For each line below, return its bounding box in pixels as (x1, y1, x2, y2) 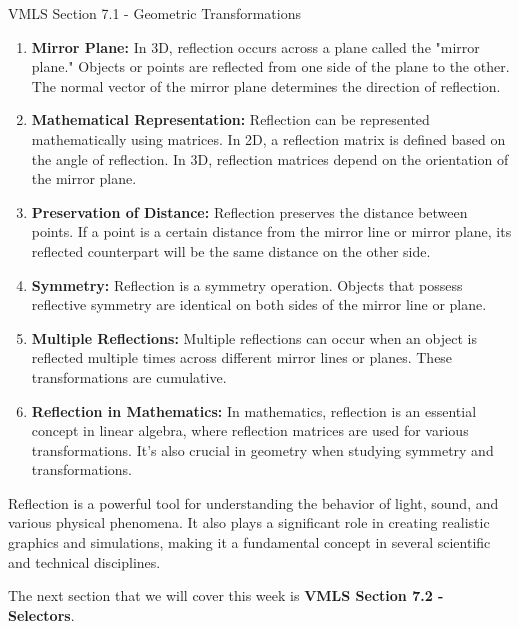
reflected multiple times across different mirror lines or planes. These (31, 347, 453, 368)
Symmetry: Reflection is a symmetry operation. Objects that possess (31, 274, 463, 295)
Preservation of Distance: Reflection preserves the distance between (31, 201, 468, 222)
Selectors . (8, 604, 75, 625)
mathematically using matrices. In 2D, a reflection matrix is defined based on (31, 128, 506, 149)
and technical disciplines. (8, 551, 161, 572)
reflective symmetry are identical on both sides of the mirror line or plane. (31, 294, 487, 315)
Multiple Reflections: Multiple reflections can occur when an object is (31, 327, 477, 348)
